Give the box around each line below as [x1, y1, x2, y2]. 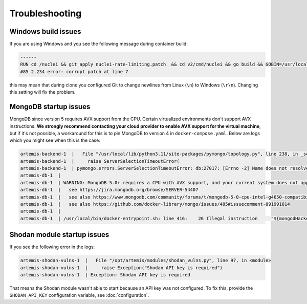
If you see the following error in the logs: [9, 244, 95, 250]
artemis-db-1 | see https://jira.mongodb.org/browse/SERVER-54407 [20, 187, 199, 193]
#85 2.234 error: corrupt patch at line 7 [20, 69, 128, 74]
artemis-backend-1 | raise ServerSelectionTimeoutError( [20, 158, 180, 164]
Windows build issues [9, 27, 81, 36]
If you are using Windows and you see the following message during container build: [9, 41, 188, 47]
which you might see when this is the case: [9, 137, 101, 143]
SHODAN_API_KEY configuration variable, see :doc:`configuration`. [9, 292, 149, 298]
